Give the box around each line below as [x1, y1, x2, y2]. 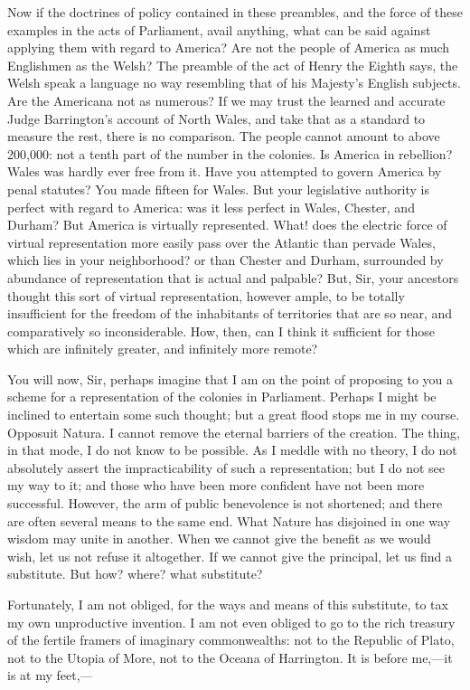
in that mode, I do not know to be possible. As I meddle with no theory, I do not [7, 440, 457, 459]
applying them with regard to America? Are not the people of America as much [7, 38, 450, 57]
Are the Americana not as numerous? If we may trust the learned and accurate [7, 90, 446, 109]
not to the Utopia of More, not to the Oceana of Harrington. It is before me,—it [7, 647, 453, 666]
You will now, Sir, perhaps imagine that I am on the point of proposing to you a [7, 369, 454, 388]
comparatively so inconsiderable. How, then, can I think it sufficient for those [7, 321, 435, 340]
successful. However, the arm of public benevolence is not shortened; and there [7, 494, 443, 513]
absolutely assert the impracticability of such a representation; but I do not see [7, 458, 445, 477]
